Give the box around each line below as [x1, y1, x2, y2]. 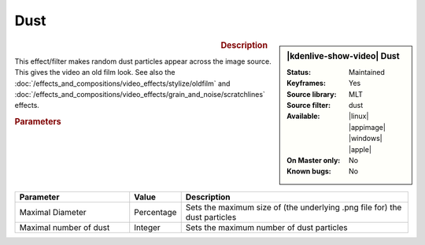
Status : [286, 67, 311, 76]
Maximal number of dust [19, 221, 110, 232]
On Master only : [286, 155, 341, 165]
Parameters [14, 117, 62, 128]
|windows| [349, 134, 382, 143]
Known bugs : [286, 166, 332, 176]
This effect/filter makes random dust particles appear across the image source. [14, 56, 272, 66]
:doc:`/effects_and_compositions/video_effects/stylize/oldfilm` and [14, 79, 231, 88]
